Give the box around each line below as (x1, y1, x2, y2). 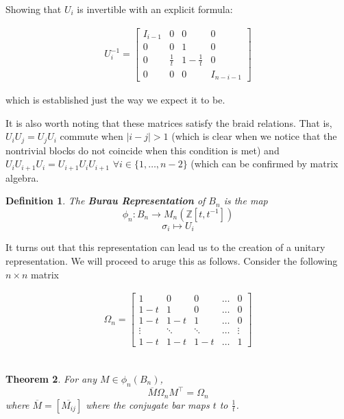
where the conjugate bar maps (86, 397, 210, 411)
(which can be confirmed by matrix (191, 156, 339, 171)
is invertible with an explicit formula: (77, 2, 233, 16)
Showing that (5, 2, 62, 16)
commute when (60, 129, 123, 143)
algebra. (5, 170, 39, 184)
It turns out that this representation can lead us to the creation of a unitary (5, 240, 325, 254)
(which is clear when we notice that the (171, 129, 337, 143)
